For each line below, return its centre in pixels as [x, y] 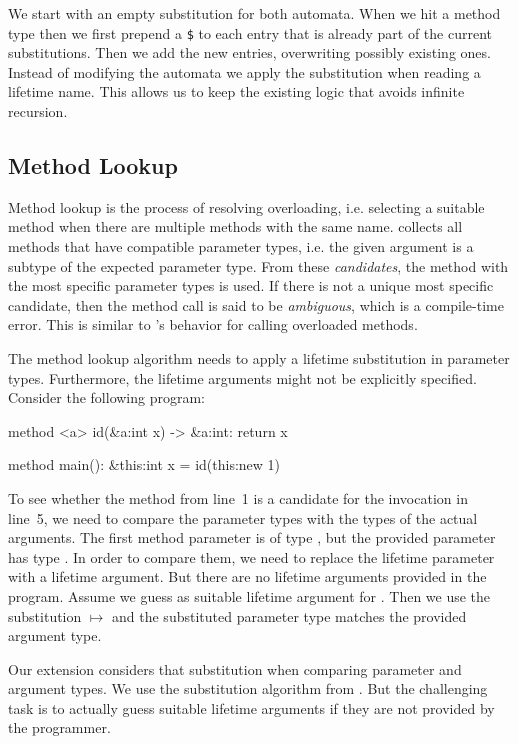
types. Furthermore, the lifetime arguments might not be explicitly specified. [242, 377]
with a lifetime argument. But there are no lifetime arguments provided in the [247, 576]
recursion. [38, 111]
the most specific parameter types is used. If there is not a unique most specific [251, 285]
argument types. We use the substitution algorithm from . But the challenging [248, 688]
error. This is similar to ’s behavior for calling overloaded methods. [213, 324]
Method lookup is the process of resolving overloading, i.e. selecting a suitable [246, 206]
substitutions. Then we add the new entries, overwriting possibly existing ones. [249, 52]
